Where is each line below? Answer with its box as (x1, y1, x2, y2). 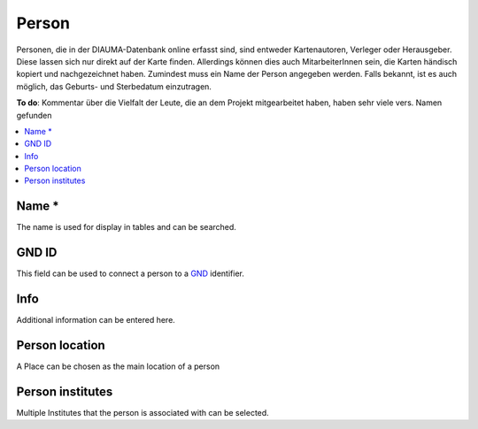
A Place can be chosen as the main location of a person (16, 361, 220, 372)
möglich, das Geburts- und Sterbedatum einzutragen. (16, 80, 212, 92)
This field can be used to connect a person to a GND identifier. (16, 268, 245, 279)
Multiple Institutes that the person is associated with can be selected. (16, 407, 269, 418)
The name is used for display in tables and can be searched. (16, 222, 236, 233)
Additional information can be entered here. (16, 315, 176, 326)
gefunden (16, 110, 52, 120)
